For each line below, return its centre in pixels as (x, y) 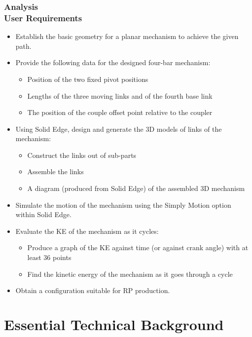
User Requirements (43, 18)
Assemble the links (55, 171)
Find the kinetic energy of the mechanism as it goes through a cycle (130, 274)
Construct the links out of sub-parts (82, 155)
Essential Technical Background (114, 324)
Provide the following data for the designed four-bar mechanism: (113, 62)
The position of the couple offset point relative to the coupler (120, 112)
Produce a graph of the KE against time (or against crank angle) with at (138, 247)
